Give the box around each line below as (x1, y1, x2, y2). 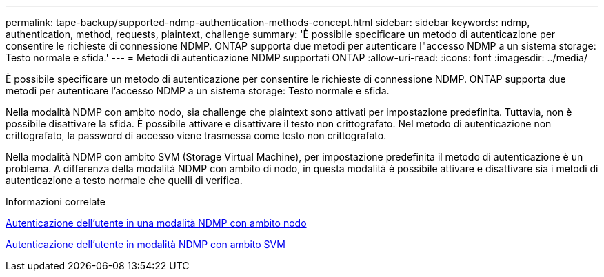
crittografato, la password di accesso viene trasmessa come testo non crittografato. (6, 130, 387, 141)
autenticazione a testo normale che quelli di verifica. (6, 174, 243, 186)
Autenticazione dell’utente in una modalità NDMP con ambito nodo (6, 217, 307, 229)
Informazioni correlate (6, 196, 105, 207)
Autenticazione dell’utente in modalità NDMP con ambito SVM (6, 238, 285, 250)
